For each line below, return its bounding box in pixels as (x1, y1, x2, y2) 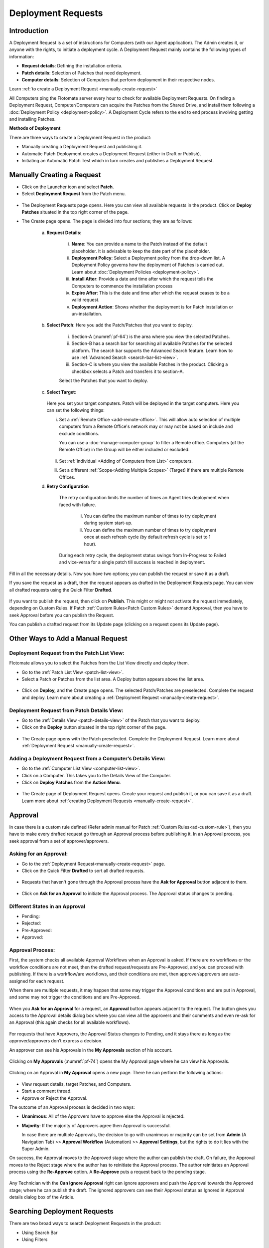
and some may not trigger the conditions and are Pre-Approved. (9, 994, 141, 1000)
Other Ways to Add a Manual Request (9, 634, 128, 642)
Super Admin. (21, 1146, 50, 1152)
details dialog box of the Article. (9, 1194, 75, 1200)
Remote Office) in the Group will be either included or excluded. (59, 447, 190, 453)
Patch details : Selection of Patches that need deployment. (21, 70, 142, 76)
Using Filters (21, 1236, 48, 1243)
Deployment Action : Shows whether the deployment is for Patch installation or (71, 304, 234, 310)
